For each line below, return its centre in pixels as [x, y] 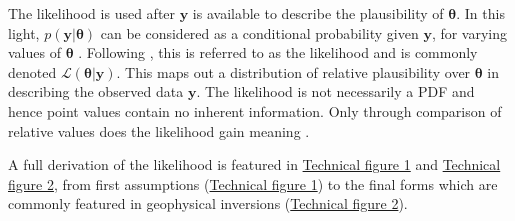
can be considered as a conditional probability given [259, 32]
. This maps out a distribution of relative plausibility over [293, 71]
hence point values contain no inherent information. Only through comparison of [255, 110]
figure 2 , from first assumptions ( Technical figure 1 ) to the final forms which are [253, 183]
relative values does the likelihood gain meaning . [159, 130]
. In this [480, 13]
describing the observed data [96, 91]
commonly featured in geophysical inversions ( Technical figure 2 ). [208, 203]
